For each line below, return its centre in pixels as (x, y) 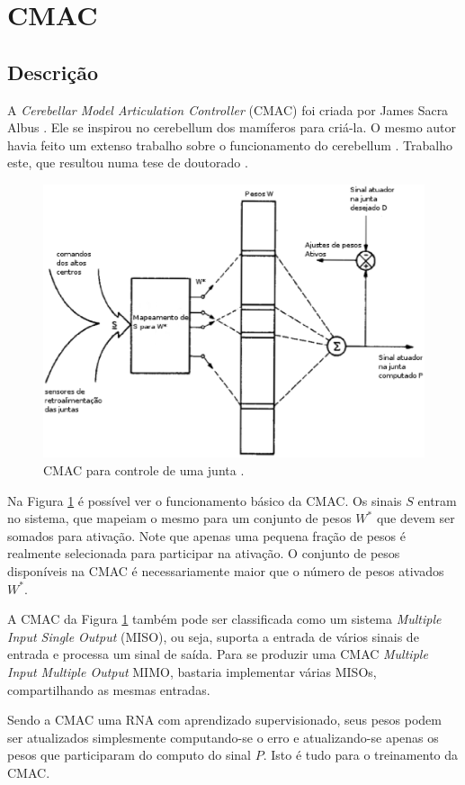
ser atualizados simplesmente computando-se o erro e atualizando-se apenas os (223, 737)
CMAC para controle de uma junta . (144, 470)
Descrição (53, 72)
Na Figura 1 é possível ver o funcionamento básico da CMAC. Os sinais (205, 500)
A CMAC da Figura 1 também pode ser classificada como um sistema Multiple (224, 619)
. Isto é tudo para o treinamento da (361, 755)
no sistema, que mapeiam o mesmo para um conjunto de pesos (179, 518)
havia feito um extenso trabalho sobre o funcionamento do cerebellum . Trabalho (230, 144)
